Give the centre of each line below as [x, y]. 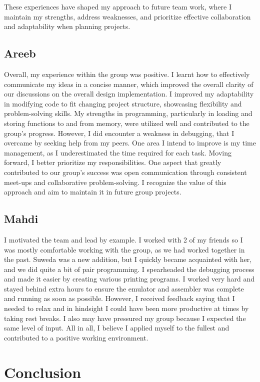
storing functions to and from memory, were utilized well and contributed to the [127, 123]
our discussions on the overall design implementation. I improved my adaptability [129, 94]
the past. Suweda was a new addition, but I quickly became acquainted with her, [128, 259]
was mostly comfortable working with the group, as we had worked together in [124, 249]
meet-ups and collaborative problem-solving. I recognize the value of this [115, 182]
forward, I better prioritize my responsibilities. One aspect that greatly [113, 162]
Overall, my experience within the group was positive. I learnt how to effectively [127, 74]
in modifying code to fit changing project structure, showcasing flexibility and [123, 103]
